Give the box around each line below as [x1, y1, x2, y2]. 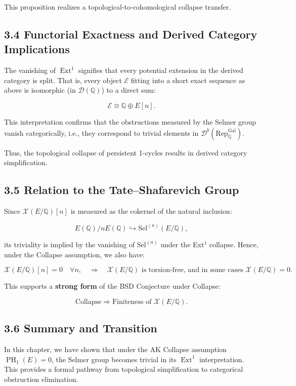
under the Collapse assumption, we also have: [4, 249, 145, 259]
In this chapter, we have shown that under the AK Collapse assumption [4, 343, 227, 354]
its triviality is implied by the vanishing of [4, 239, 135, 249]
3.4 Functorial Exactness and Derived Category [4, 26, 258, 42]
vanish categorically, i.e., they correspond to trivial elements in [4, 127, 199, 138]
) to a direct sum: [101, 85, 156, 95]
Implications [4, 41, 70, 57]
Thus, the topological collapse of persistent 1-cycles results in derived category [4, 147, 247, 158]
